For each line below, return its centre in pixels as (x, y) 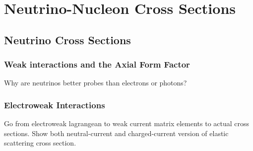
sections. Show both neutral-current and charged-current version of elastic (116, 133)
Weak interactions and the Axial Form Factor (97, 64)
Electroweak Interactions (55, 105)
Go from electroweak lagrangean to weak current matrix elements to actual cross (127, 123)
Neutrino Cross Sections (67, 39)
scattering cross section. (40, 143)
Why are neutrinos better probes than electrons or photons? (95, 83)
